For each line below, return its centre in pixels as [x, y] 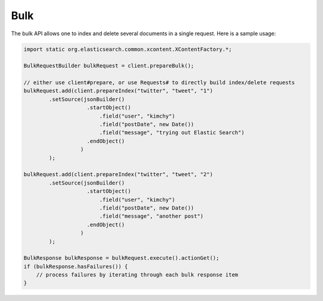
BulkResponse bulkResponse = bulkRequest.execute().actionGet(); [121, 258]
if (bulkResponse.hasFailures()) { [76, 266]
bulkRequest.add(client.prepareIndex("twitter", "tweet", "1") [118, 91]
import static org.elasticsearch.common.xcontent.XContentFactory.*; [128, 49]
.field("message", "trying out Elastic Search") [172, 133]
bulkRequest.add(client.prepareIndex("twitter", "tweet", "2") [118, 174]
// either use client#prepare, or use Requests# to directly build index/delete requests [159, 83]
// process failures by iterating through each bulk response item [137, 275]
